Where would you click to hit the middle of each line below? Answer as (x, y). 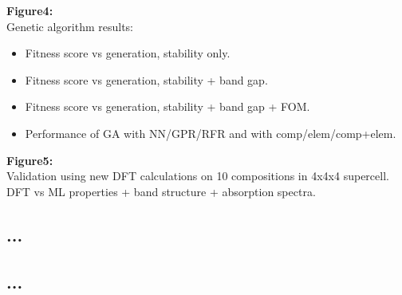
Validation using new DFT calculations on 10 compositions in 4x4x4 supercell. (198, 176)
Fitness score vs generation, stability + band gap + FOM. (167, 106)
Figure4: (30, 10)
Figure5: (30, 160)
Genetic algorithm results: (70, 26)
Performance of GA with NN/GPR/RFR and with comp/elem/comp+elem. (211, 133)
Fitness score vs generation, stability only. (128, 53)
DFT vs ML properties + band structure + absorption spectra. (161, 191)
